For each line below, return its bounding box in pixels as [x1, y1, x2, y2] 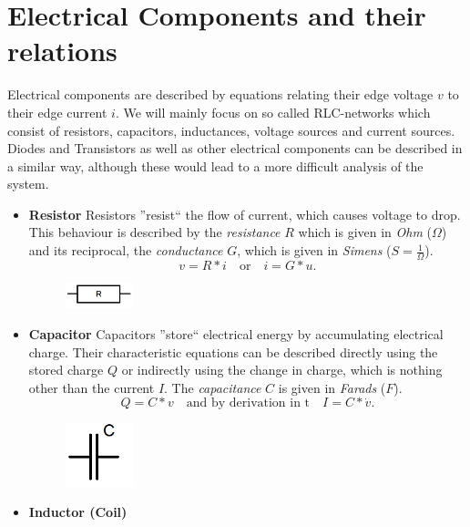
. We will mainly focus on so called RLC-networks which [115, 102, 431, 121]
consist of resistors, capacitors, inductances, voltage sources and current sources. [7, 120, 455, 139]
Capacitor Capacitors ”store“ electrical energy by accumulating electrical [28, 325, 444, 344]
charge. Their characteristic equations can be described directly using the [28, 342, 438, 361]
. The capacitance [164, 377, 261, 397]
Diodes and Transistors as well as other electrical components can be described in [7, 139, 463, 158]
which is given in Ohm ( [298, 222, 433, 242]
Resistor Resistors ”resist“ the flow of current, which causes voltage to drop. [28, 204, 461, 223]
